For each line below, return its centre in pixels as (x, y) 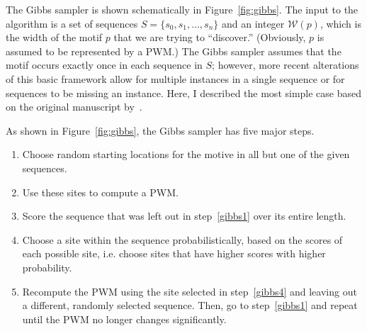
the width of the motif (54, 37)
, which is (340, 23)
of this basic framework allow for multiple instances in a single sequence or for (175, 78)
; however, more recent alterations (286, 65)
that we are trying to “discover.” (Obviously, (210, 37)
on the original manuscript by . (74, 107)
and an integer (253, 23)
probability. (47, 267)
